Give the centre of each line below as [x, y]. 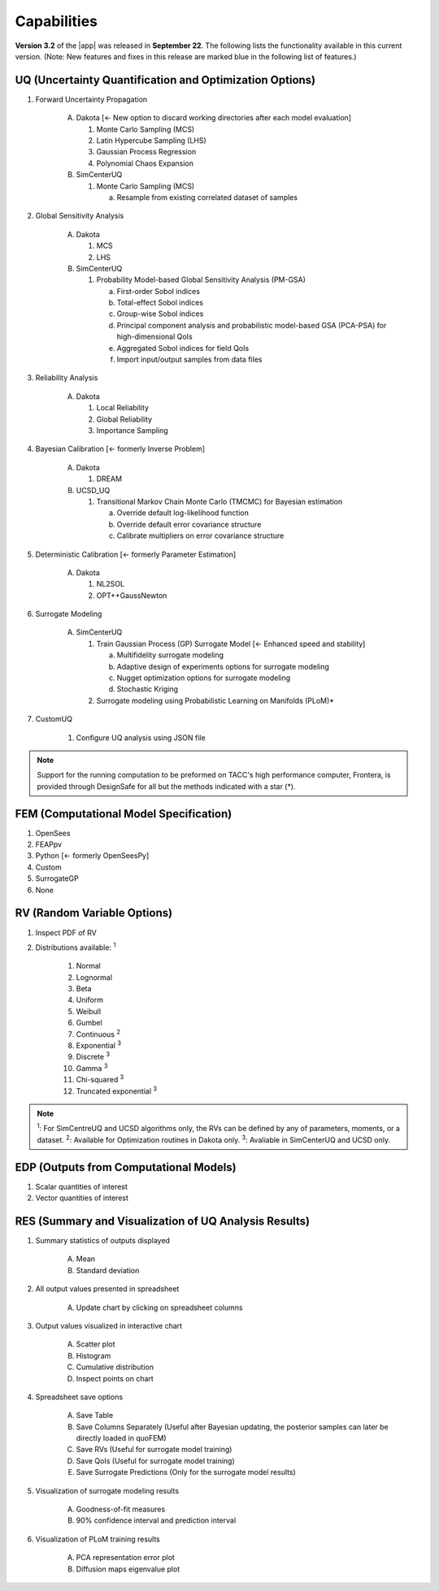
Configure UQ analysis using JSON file [141, 737]
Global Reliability [124, 419]
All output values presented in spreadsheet [107, 1289]
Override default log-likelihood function [183, 513]
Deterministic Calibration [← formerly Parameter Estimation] [136, 554]
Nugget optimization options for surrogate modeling [204, 678]
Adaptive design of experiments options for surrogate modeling [223, 666]
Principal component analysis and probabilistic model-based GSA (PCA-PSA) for [252, 325]
